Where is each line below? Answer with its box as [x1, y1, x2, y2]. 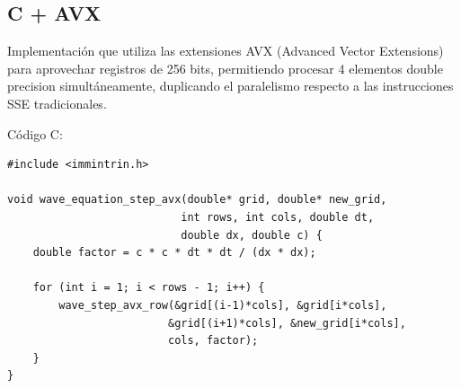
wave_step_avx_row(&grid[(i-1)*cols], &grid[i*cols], [58, 298, 387, 312]
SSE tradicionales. [7, 93, 107, 112]
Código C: [7, 124, 63, 143]
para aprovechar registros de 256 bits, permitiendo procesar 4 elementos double [7, 58, 443, 77]
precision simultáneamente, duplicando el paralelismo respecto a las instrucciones [7, 76, 454, 95]
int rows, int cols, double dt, [181, 210, 375, 224]
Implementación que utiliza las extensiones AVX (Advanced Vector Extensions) [7, 41, 444, 60]
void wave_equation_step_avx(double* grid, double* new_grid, [7, 193, 387, 207]
